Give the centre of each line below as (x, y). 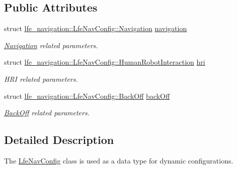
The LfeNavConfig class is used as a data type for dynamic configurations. (119, 160)
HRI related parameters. (41, 78)
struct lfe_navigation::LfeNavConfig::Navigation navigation (96, 28)
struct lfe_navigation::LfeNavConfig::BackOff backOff (87, 96)
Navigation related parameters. (51, 45)
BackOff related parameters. (47, 113)
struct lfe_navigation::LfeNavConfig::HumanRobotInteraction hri (105, 62)
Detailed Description (59, 140)
